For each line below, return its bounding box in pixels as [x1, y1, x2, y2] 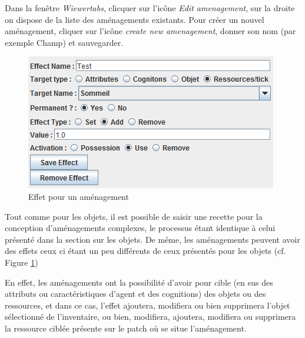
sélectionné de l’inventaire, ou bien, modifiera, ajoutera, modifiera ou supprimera [5, 310, 296, 323]
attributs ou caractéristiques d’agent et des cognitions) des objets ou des [5, 287, 266, 300]
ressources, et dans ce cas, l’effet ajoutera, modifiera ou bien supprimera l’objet [5, 299, 290, 311]
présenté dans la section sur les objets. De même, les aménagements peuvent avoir [5, 233, 300, 245]
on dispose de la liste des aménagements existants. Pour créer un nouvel [5, 13, 264, 25]
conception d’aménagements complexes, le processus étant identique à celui [5, 222, 276, 234]
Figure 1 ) [5, 256, 38, 268]
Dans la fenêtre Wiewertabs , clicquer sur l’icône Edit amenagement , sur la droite [5, 2, 295, 14]
